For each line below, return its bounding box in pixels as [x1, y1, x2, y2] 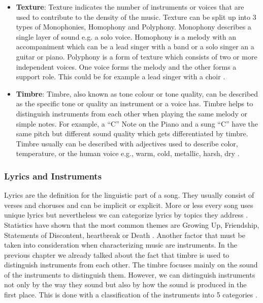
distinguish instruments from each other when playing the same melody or [16, 108, 247, 118]
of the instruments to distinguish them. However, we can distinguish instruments [4, 269, 255, 280]
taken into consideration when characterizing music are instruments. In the [4, 239, 237, 250]
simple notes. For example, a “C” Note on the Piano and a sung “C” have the [16, 118, 258, 129]
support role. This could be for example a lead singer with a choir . [16, 71, 225, 82]
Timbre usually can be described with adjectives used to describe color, [16, 138, 238, 148]
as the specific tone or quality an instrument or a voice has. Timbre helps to [16, 98, 253, 109]
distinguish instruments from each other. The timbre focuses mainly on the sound [4, 259, 258, 270]
